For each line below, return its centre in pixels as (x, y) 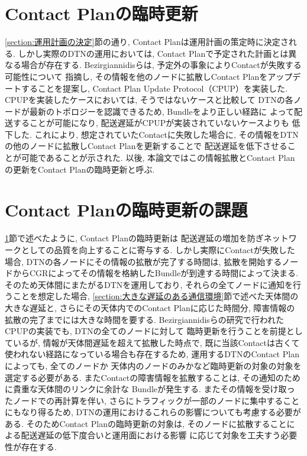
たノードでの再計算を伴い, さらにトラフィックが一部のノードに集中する (144, 400)
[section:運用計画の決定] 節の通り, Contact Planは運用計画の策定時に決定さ (147, 42)
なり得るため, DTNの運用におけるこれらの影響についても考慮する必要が (161, 412)
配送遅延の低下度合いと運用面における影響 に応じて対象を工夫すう (151, 435)
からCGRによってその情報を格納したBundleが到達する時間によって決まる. (156, 273)
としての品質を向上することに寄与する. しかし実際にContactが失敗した (158, 249)
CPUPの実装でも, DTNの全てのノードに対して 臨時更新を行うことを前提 (146, 331)
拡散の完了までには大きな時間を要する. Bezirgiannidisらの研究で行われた (145, 319)
